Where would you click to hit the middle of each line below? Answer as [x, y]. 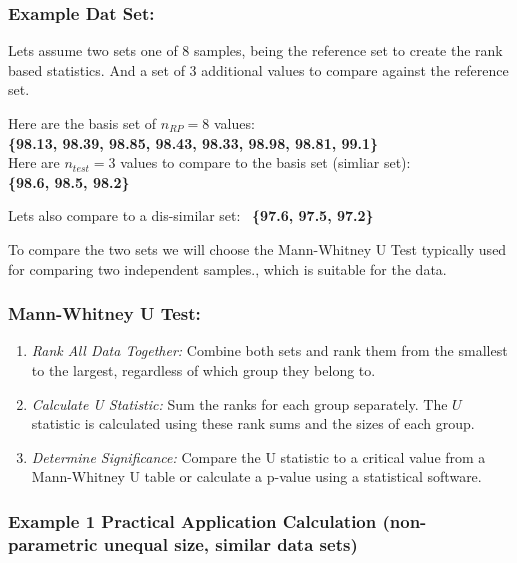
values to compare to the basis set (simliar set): [265, 162]
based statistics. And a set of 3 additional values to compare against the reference [258, 69]
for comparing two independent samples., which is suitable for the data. [227, 268]
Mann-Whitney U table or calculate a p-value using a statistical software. [256, 476]
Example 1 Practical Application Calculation [192, 520]
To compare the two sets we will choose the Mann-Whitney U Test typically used [257, 248]
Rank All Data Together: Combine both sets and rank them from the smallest [269, 350]
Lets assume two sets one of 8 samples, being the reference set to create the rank [255, 50]
